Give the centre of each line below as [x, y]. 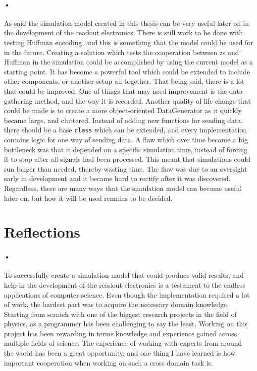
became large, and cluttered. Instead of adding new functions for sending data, [124, 120]
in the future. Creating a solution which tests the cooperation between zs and [122, 52]
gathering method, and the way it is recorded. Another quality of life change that [128, 100]
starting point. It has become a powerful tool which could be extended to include [127, 71]
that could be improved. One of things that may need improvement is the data [124, 91]
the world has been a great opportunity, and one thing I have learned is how [120, 353]
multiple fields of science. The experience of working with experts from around [123, 343]
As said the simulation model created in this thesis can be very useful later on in [127, 23]
